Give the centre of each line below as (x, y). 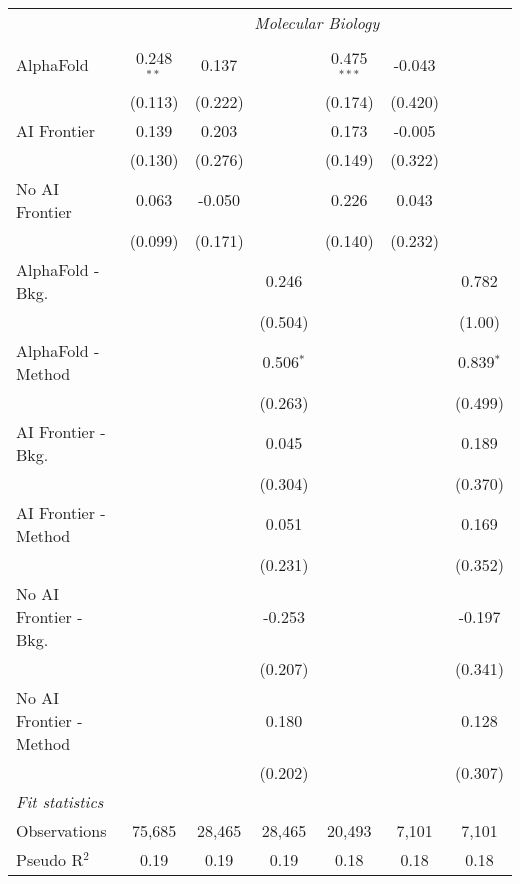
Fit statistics (60, 801)
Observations (61, 830)
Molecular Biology (317, 22)
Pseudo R (50, 859)
